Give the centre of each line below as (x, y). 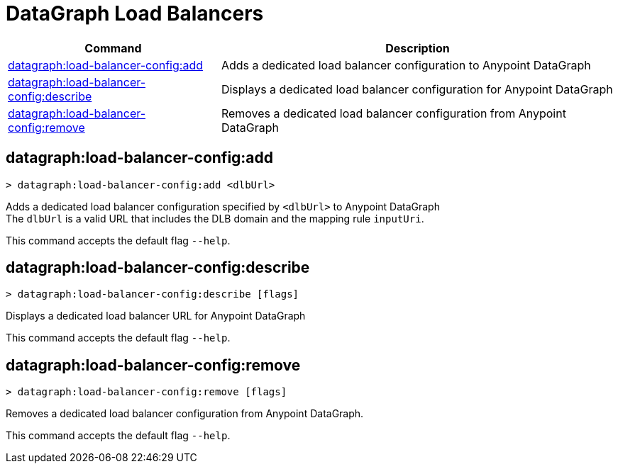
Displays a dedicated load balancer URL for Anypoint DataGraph (156, 316)
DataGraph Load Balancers (135, 13)
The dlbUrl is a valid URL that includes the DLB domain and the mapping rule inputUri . (215, 218)
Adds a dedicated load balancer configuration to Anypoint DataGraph (406, 65)
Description (418, 48)
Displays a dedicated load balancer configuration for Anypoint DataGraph (417, 89)
